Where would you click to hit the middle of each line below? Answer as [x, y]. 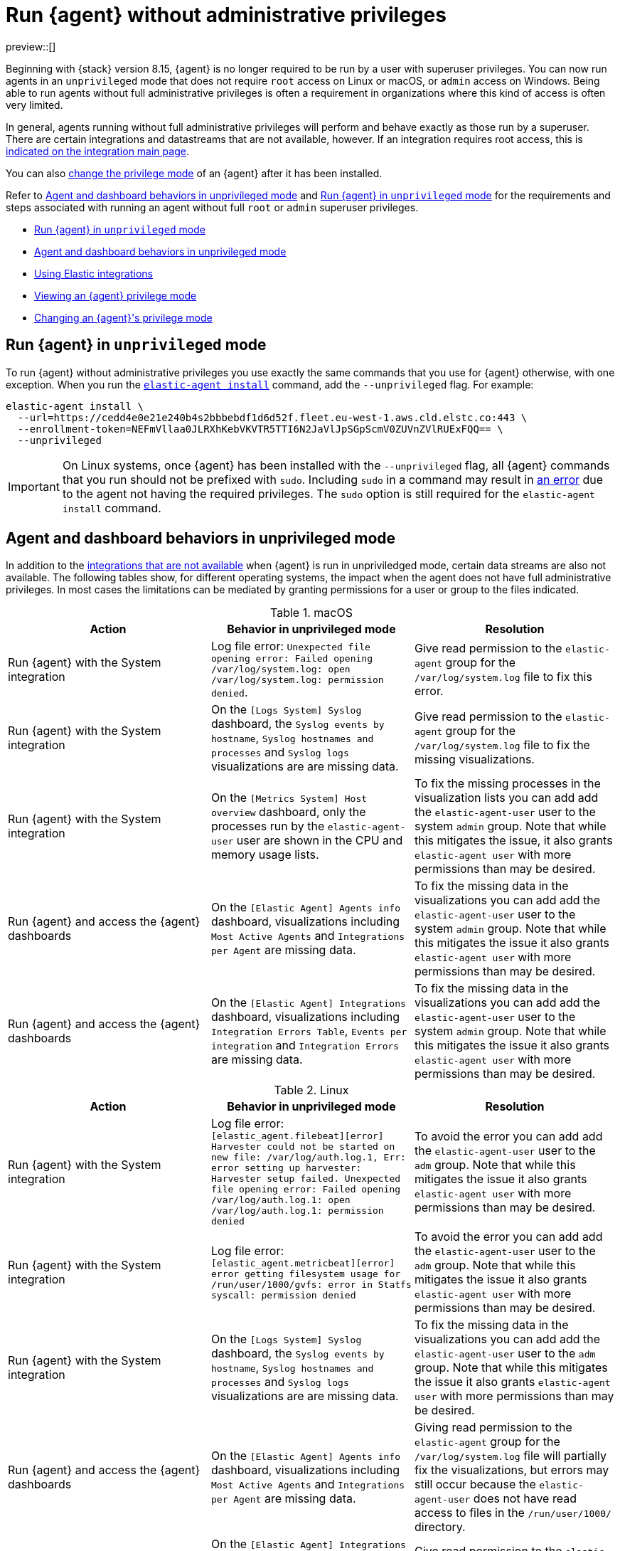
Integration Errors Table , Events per [309, 1031]
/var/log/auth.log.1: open [280, 1200]
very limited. [34, 105]
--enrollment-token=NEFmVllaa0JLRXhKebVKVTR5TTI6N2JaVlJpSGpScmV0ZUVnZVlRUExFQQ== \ [260, 429]
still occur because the [475, 1484]
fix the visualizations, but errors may [512, 1470]
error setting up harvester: [286, 1168]
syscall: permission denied [283, 1296]
